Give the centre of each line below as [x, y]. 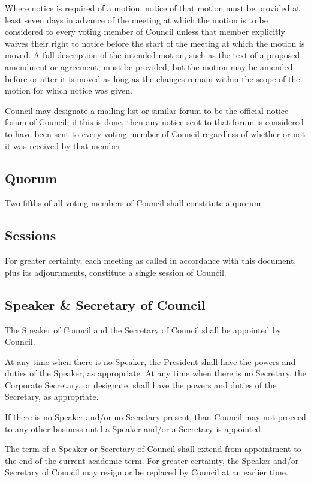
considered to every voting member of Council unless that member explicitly [145, 31]
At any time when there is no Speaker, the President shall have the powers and [150, 361]
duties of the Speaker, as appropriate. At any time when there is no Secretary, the [155, 373]
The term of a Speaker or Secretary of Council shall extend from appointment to [153, 449]
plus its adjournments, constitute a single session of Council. [116, 272]
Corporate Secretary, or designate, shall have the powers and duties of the [141, 385]
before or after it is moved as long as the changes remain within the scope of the [153, 78]
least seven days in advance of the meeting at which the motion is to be [136, 19]
